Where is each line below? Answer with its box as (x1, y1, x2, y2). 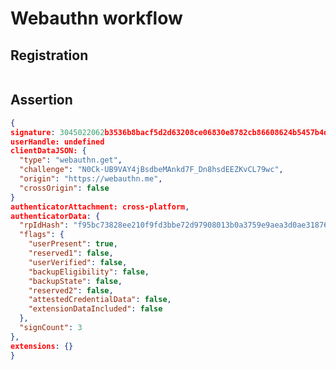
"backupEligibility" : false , (28, 267, 150, 277)
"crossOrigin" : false (19, 183, 110, 193)
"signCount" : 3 (19, 323, 83, 333)
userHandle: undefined (10, 137, 105, 147)
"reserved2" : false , (28, 285, 114, 296)
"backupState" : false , (28, 276, 123, 286)
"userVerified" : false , (28, 257, 128, 267)
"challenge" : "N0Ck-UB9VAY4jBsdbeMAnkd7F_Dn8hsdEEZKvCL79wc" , (19, 165, 284, 175)
